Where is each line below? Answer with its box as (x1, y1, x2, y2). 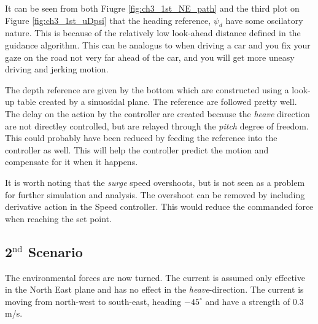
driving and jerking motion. (5, 63, 109, 75)
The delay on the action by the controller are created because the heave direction (5, 107, 310, 120)
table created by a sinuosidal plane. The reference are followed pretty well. (17, 95, 297, 108)
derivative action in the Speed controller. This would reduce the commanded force (5, 200, 314, 213)
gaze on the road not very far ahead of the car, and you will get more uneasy (5, 50, 295, 63)
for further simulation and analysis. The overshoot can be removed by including (5, 188, 305, 201)
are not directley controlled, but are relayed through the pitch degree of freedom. (5, 119, 309, 132)
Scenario (28, 242, 83, 261)
